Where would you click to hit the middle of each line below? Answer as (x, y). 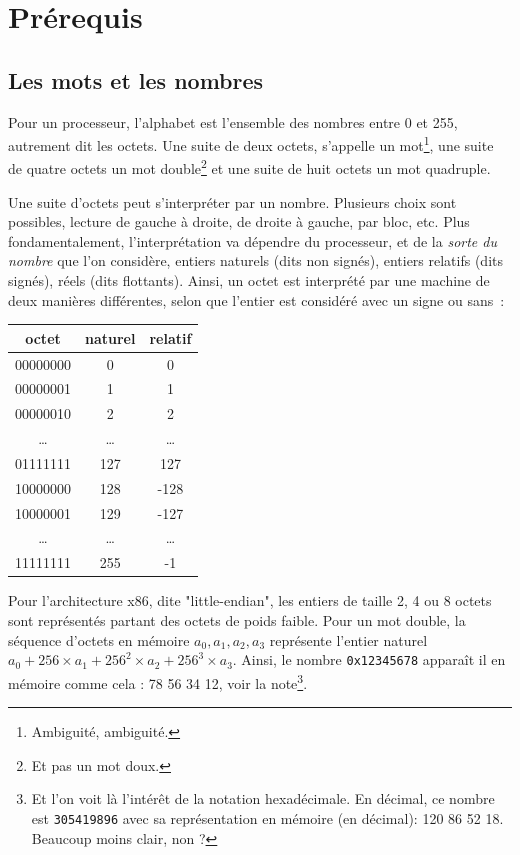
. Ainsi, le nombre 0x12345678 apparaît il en (369, 659)
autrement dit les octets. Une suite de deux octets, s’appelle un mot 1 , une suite (251, 143)
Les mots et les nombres (136, 79)
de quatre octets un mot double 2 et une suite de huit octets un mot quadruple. (249, 167)
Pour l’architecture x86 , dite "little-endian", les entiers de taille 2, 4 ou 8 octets (250, 600)
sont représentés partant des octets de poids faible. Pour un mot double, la (237, 620)
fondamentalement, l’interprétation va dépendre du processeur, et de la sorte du (252, 240)
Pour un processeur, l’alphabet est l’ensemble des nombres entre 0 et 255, (233, 121)
